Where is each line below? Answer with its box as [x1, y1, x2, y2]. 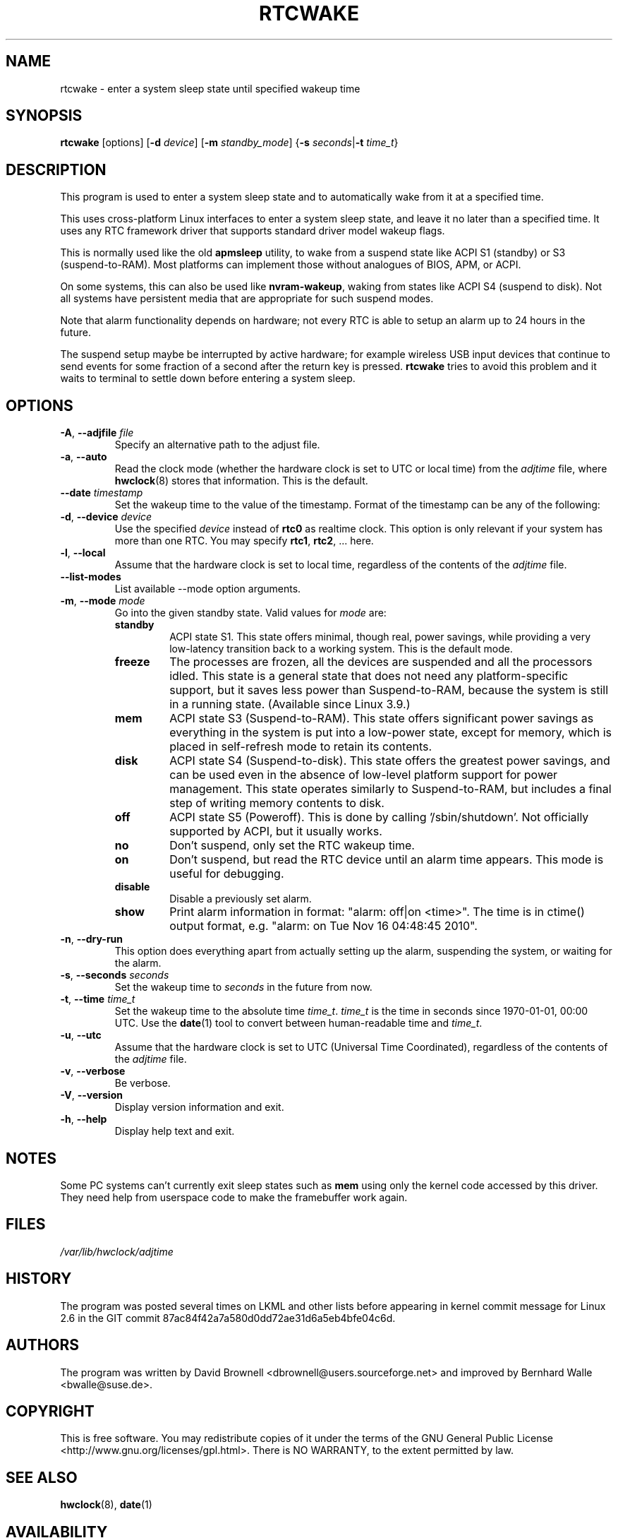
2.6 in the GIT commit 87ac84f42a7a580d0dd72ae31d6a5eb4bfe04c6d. [60, 1311, 396, 1324]
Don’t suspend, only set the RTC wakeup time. [169, 838, 415, 853]
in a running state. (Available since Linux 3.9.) [169, 697, 411, 712]
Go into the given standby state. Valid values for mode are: [114, 607, 387, 619]
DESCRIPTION [6, 160, 107, 179]
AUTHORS [6, 1336, 80, 1354]
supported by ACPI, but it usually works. [169, 824, 382, 839]
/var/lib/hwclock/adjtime [60, 1245, 174, 1258]
